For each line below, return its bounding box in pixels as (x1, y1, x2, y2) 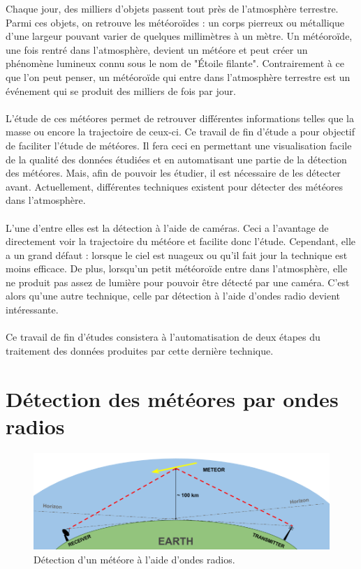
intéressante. (6, 302, 59, 317)
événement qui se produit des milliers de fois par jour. (6, 83, 236, 98)
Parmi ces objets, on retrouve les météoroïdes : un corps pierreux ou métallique (6, 15, 344, 29)
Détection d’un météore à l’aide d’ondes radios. (34, 552, 235, 566)
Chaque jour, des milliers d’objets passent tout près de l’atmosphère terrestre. (6, 1, 339, 15)
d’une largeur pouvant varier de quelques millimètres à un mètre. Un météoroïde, (6, 29, 353, 43)
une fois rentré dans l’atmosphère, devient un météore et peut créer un (6, 42, 308, 57)
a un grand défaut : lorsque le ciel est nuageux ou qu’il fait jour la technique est (6, 247, 348, 262)
